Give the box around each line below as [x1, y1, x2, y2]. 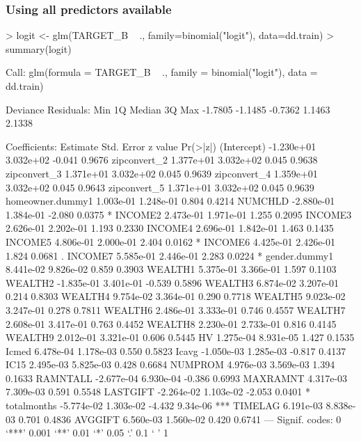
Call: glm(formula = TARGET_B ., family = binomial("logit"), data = [6, 65, 318, 79]
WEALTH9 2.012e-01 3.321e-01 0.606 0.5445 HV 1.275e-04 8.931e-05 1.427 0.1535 [6, 330, 355, 345]
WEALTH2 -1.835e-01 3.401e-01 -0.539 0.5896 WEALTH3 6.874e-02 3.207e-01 [6, 275, 339, 290]
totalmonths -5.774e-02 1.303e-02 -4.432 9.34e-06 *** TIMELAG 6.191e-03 [6, 398, 323, 413]
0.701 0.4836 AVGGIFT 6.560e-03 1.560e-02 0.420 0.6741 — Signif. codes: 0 [18, 411, 342, 426]
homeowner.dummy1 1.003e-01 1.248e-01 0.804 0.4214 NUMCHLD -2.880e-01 [6, 194, 335, 208]
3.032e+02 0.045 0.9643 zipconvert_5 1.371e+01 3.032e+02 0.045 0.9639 [6, 180, 314, 194]
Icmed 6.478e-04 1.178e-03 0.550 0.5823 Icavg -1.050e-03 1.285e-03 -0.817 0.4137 [6, 343, 346, 358]
